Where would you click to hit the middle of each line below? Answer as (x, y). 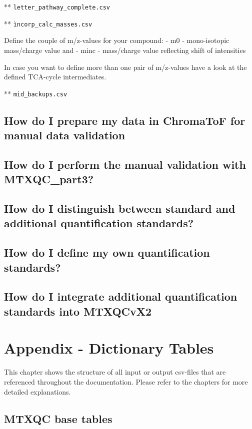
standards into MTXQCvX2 (78, 311)
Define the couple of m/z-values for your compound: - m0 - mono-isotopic (117, 40)
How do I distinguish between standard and (120, 209)
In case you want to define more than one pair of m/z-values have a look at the (125, 67)
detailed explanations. (37, 391)
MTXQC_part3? (49, 179)
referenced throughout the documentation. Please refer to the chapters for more (126, 381)
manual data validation (65, 135)
